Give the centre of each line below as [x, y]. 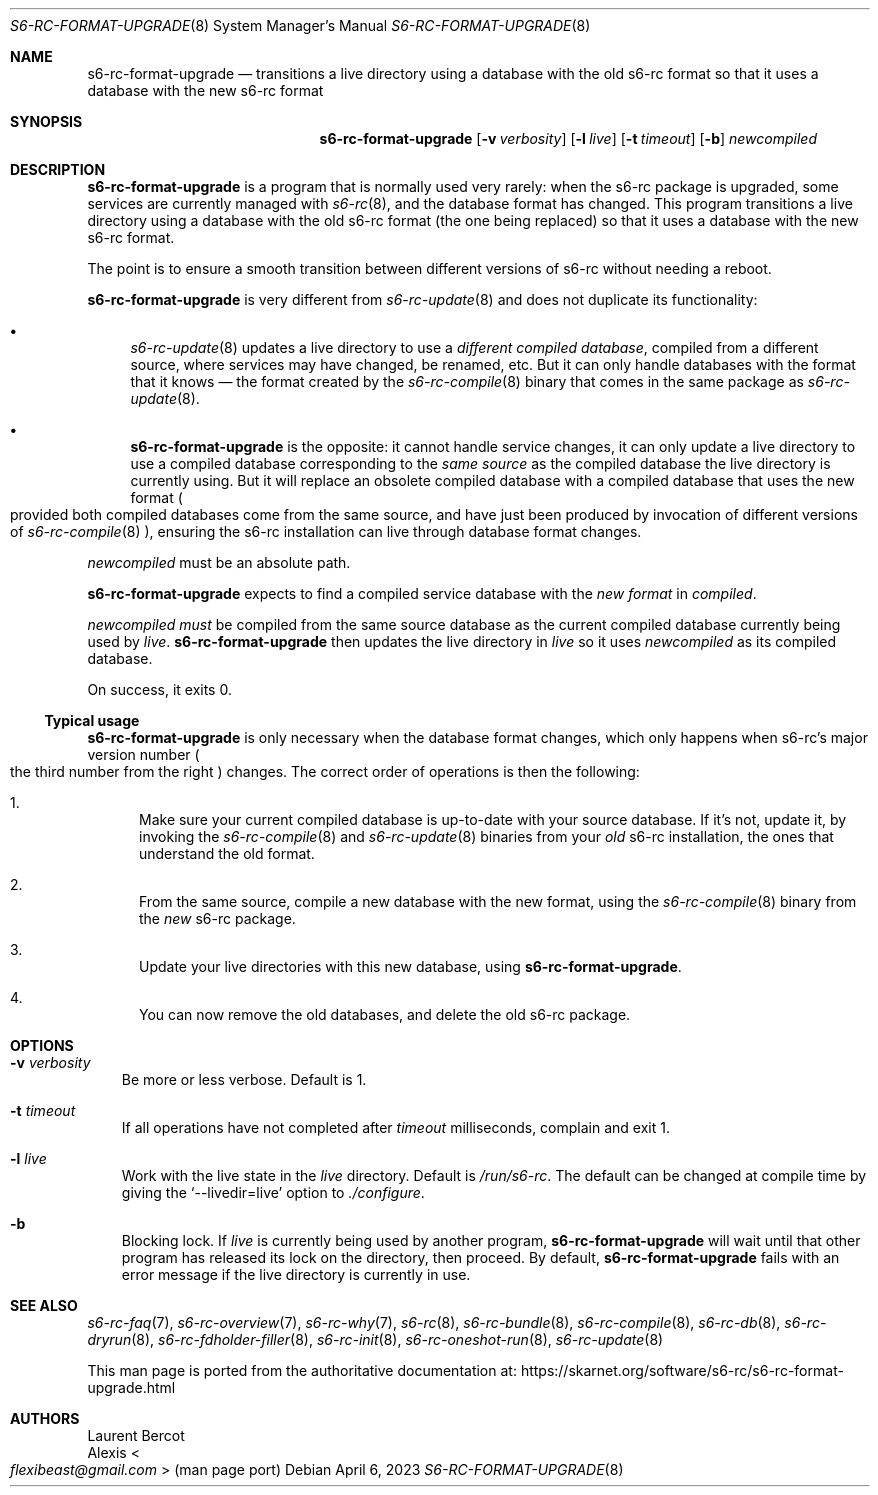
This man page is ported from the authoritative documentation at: [302, 1370]
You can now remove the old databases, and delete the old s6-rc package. [385, 1014]
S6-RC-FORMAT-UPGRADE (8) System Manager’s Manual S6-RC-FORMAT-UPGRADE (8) [300, 25]
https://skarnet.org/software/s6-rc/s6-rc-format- [682, 1370]
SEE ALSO [44, 1305]
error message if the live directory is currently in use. [296, 1274]
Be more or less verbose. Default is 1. [244, 1079]
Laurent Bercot [136, 1435]
